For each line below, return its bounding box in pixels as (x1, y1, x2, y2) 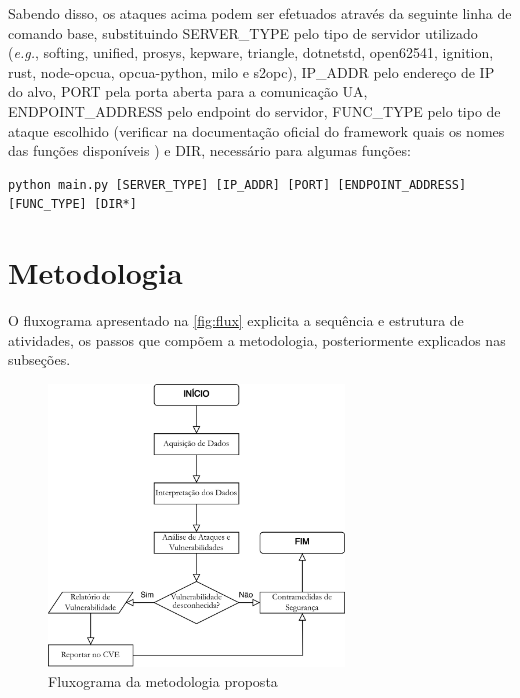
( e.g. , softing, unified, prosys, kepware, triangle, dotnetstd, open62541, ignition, (8, 42, 494, 63)
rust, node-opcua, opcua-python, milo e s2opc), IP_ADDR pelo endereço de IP (8, 61, 495, 82)
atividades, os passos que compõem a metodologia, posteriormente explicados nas (8, 329, 506, 350)
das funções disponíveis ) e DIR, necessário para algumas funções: (8, 140, 411, 161)
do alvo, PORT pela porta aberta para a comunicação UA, (8, 81, 368, 102)
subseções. (8, 349, 71, 370)
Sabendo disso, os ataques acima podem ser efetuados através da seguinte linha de (8, 3, 512, 23)
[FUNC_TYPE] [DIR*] (8, 197, 137, 212)
